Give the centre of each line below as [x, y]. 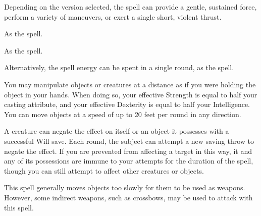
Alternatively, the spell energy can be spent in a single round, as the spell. [119, 67]
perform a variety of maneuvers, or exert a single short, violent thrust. [113, 16]
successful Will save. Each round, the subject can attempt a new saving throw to [129, 141]
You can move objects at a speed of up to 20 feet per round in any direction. [123, 114]
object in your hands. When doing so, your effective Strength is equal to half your [131, 94]
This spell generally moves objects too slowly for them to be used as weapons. [125, 187]
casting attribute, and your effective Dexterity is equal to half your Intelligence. [127, 104]
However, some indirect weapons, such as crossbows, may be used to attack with [128, 197]
